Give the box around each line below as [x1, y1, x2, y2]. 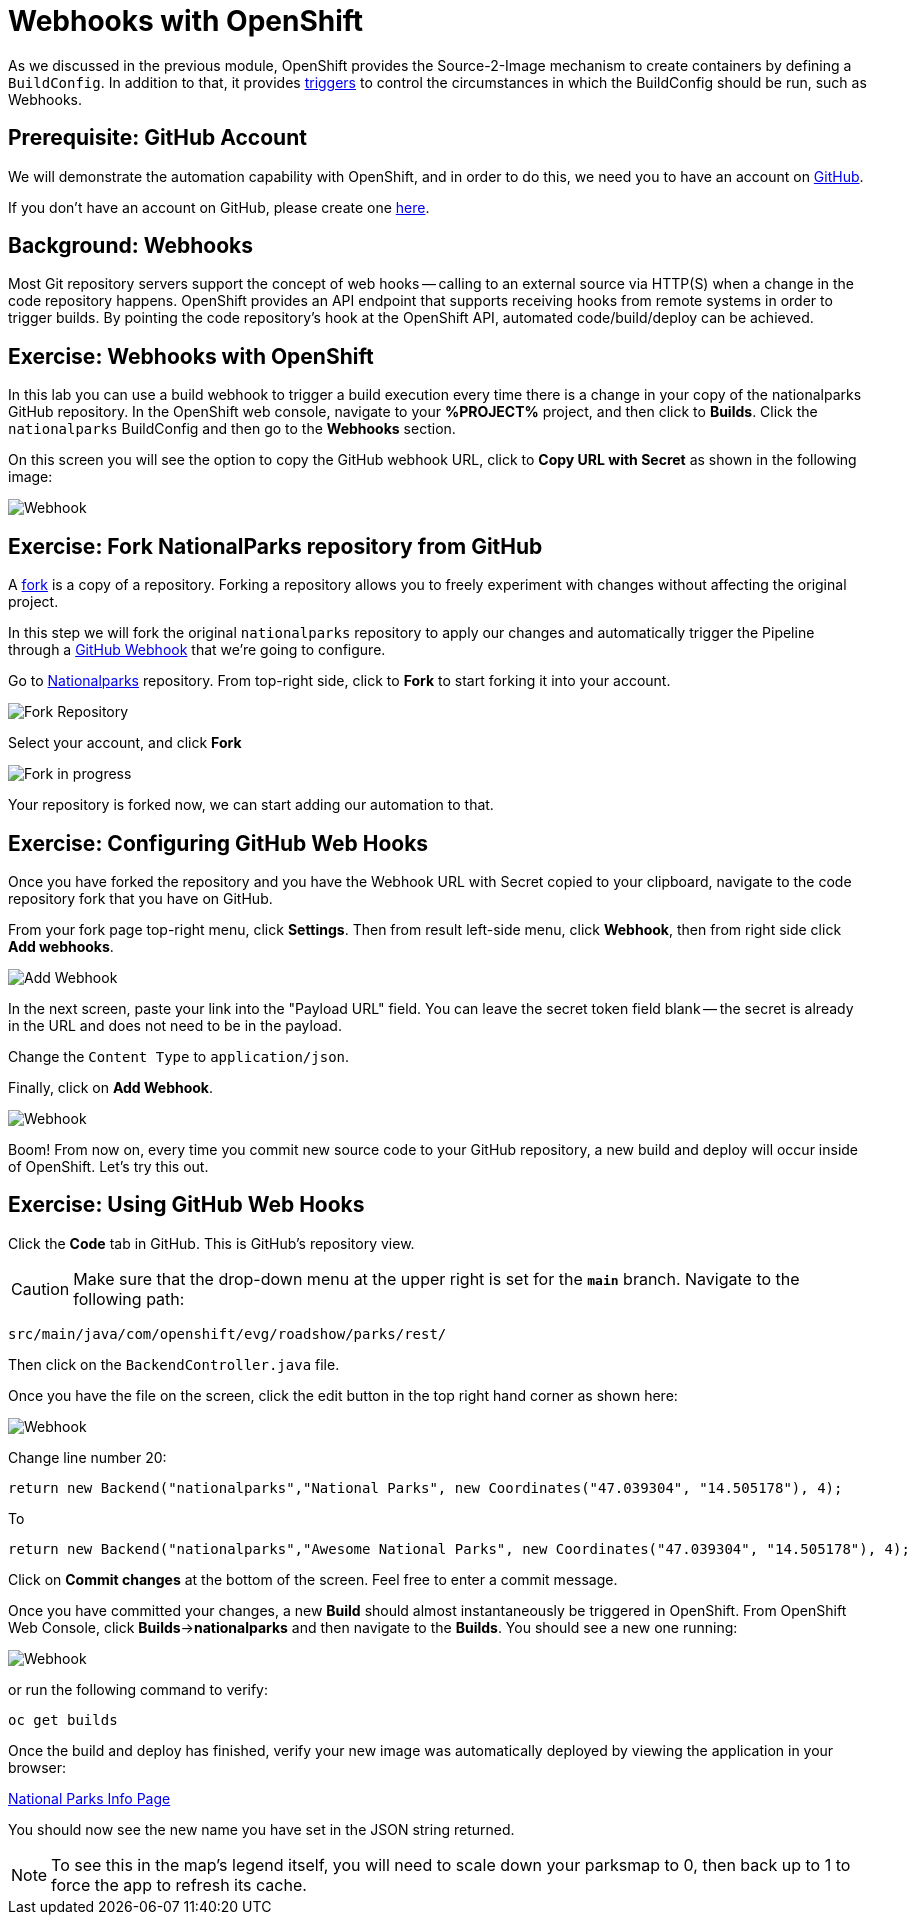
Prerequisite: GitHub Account [8, 125, 307, 151]
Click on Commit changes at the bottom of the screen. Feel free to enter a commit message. [8, 1570, 618, 1588]
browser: [8, 1758, 67, 1776]
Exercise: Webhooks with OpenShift [8, 343, 374, 369]
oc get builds [8, 1711, 118, 1728]
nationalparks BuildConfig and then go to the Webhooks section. [8, 420, 456, 438]
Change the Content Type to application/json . [8, 1047, 350, 1065]
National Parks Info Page [8, 1789, 171, 1807]
